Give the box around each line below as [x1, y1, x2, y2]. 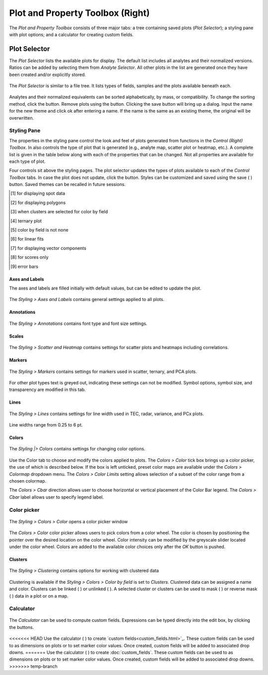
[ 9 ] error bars [10, 263, 38, 269]
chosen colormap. [9, 478, 47, 484]
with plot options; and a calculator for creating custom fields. [9, 31, 134, 37]
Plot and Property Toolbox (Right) [9, 7, 150, 18]
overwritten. [9, 115, 34, 121]
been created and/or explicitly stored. [9, 71, 86, 77]
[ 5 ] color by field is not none [10, 227, 69, 233]
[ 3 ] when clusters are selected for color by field [10, 209, 108, 215]
